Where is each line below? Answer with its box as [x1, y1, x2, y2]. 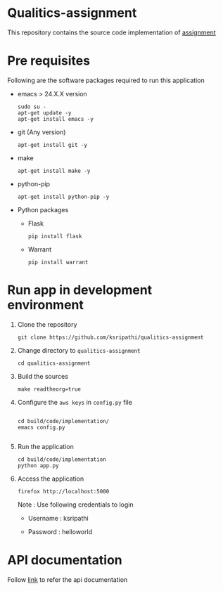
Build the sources [17, 372, 69, 380]
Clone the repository [17, 320, 77, 328]
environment [7, 297, 84, 313]
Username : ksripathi [27, 514, 89, 522]
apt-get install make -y [17, 167, 91, 174]
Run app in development [7, 282, 153, 298]
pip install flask [27, 233, 82, 240]
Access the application [17, 474, 84, 483]
